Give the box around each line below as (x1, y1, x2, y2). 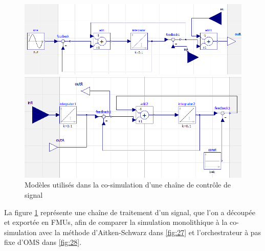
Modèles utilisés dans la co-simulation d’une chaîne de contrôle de (25, 179, 231, 190)
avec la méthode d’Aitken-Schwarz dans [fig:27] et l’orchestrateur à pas (39, 226, 261, 237)
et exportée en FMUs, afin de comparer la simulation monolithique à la (4, 217, 228, 227)
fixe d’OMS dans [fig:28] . (4, 237, 82, 247)
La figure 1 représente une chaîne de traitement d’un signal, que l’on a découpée (4, 206, 255, 217)
